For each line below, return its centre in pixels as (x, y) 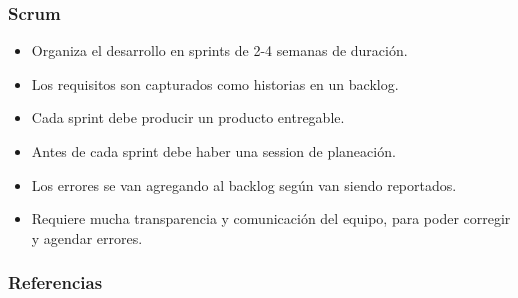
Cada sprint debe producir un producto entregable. (188, 117)
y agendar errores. (87, 237)
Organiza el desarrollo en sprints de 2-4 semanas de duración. (219, 50)
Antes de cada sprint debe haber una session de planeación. (213, 151)
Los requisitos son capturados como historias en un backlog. (215, 83)
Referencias (55, 282)
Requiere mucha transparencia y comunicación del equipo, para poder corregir (271, 218)
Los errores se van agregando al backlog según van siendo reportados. (244, 184)
